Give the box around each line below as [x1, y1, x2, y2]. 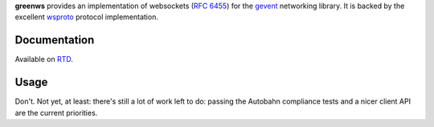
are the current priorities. [14, 108, 98, 117]
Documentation [14, 33, 95, 47]
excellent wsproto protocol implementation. [14, 12, 158, 22]
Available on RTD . [14, 55, 74, 64]
